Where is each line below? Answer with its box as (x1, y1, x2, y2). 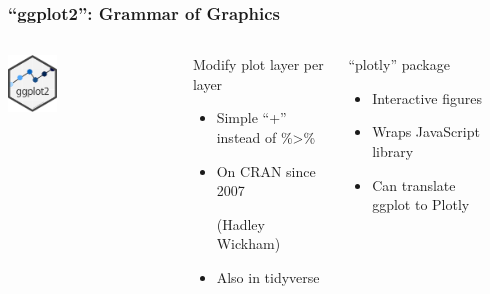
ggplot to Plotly (372, 194, 470, 215)
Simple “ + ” (216, 107, 287, 128)
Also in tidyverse (216, 266, 320, 287)
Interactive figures (372, 87, 482, 108)
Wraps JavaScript (372, 121, 480, 142)
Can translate (372, 174, 456, 195)
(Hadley (216, 213, 265, 234)
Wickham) (216, 233, 281, 254)
